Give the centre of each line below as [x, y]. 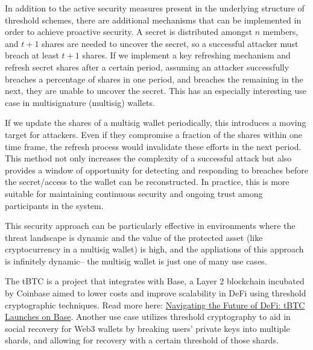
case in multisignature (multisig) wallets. [80, 102]
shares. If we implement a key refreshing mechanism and [186, 55]
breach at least [32, 55]
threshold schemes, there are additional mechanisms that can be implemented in [153, 20]
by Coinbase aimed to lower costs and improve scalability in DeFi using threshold [156, 293]
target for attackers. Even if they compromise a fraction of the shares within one [154, 134]
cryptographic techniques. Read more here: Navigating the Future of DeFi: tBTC [155, 305]
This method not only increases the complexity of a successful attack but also [148, 158]
